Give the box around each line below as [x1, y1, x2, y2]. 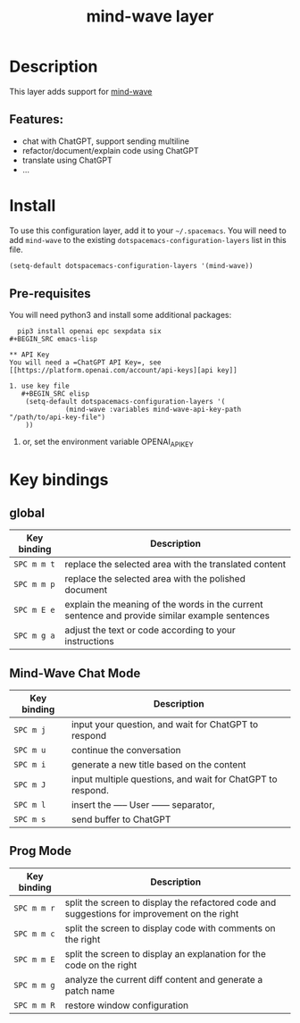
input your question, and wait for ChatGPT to [71, 717, 259, 730]
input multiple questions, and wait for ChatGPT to [71, 773, 278, 785]
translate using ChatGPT [21, 155, 113, 165]
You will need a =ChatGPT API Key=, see [9, 358, 162, 367]
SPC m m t [13, 559, 55, 569]
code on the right [64, 959, 137, 971]
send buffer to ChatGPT [71, 813, 171, 826]
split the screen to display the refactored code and [64, 896, 277, 909]
